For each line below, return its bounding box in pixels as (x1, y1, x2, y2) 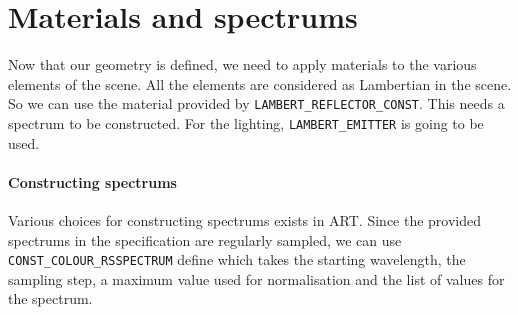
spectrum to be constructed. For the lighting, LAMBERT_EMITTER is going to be (8, 112, 484, 133)
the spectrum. (8, 288, 93, 309)
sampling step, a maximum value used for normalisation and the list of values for (8, 268, 505, 289)
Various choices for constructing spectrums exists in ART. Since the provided (8, 210, 482, 231)
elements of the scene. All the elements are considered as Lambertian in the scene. (8, 73, 512, 94)
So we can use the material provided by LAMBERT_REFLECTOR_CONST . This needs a (8, 93, 505, 114)
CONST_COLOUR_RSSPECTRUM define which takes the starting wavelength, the (8, 249, 466, 270)
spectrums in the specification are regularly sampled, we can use (8, 229, 402, 250)
